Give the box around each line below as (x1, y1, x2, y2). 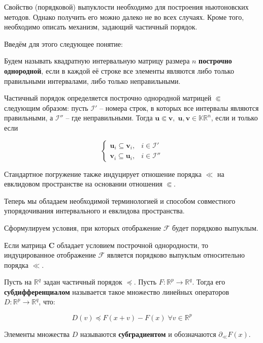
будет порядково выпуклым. (172, 222, 258, 233)
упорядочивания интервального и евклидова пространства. (4, 205, 185, 216)
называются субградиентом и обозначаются (80, 328, 216, 339)
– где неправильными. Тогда (65, 112, 153, 123)
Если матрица (4, 239, 47, 250)
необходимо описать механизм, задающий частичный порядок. (4, 21, 198, 32)
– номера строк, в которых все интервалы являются (100, 102, 259, 113)
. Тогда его (192, 276, 225, 287)
